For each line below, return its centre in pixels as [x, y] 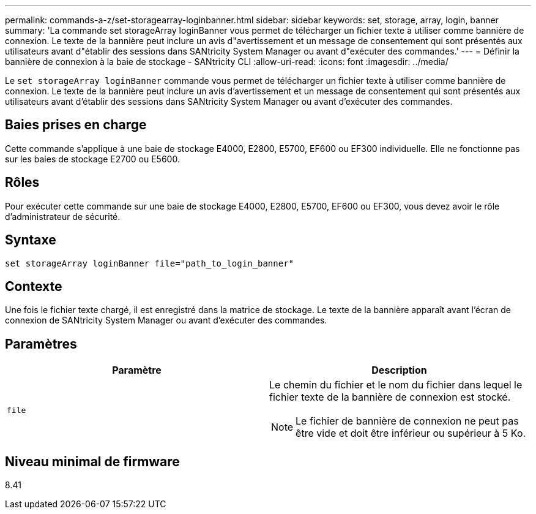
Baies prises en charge [76, 125]
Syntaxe [31, 240]
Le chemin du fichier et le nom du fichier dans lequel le [396, 385]
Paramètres [41, 344]
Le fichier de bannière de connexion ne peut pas [407, 421]
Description [399, 370]
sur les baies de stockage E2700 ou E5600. [92, 159]
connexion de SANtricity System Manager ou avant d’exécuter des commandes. [166, 320]
